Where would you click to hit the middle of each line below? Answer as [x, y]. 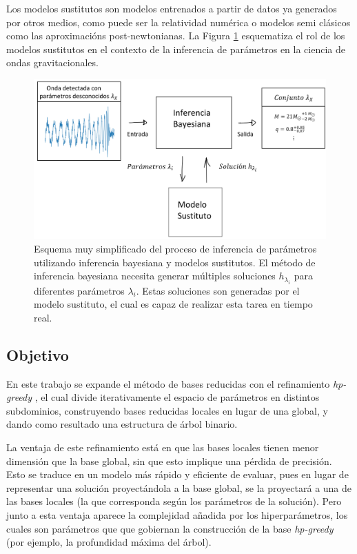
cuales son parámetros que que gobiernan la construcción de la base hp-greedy [170, 528]
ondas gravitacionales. [52, 62]
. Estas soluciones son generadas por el [218, 290]
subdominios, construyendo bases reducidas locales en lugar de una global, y [167, 410]
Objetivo [38, 354]
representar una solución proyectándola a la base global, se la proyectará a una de [179, 487]
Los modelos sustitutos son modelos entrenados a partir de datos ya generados [172, 8]
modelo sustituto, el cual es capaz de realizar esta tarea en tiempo [173, 304]
